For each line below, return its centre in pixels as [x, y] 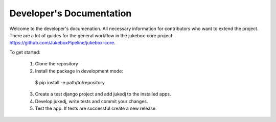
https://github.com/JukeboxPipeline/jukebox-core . [62, 43]
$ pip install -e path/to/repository [70, 82]
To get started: [25, 52]
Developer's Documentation [71, 13]
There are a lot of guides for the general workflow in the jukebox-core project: [91, 35]
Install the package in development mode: [79, 71]
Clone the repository [57, 64]
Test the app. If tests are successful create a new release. [96, 108]
